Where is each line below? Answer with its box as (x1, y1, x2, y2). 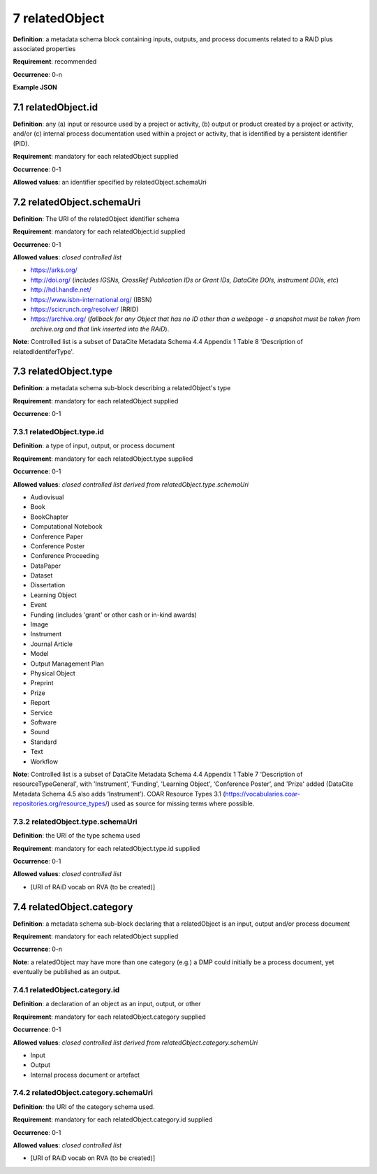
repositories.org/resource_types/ (13, 799, 108, 808)
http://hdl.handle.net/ (30, 285, 92, 294)
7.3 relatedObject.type (13, 366, 113, 378)
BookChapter (30, 513, 69, 521)
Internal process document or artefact (30, 1071, 140, 1079)
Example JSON (13, 83, 57, 92)
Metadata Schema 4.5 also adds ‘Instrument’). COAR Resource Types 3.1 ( (13, 789, 226, 798)
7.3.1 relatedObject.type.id (13, 427, 105, 437)
